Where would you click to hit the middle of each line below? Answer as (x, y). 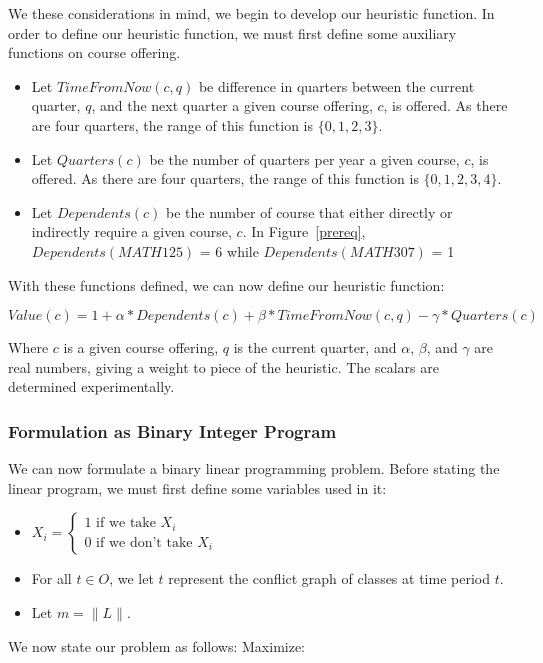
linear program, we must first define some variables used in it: (197, 487)
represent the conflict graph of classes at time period (329, 578)
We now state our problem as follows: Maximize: (157, 645)
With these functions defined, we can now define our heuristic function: (226, 284)
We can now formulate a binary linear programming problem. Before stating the (254, 468)
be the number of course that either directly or (309, 211)
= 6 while (229, 250)
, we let (131, 578)
